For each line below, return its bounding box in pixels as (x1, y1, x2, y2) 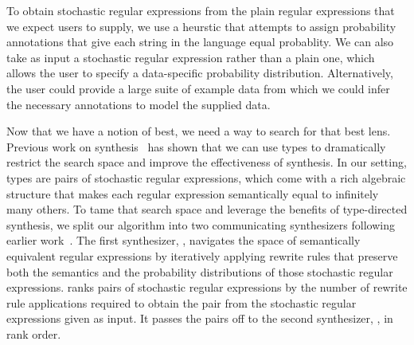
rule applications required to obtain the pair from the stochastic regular (6, 294, 357, 311)
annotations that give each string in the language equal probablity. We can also (6, 33, 394, 50)
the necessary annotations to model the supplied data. (6, 96, 271, 112)
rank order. (6, 325, 61, 342)
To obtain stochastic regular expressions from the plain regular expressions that (6, 2, 395, 18)
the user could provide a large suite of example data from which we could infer (6, 80, 390, 96)
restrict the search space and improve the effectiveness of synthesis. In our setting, (6, 154, 407, 171)
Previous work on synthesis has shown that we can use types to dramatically (6, 138, 386, 155)
